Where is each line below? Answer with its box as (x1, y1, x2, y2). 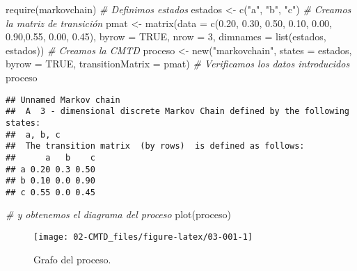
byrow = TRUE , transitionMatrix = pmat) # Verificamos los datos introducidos (6, 56, 350, 71)
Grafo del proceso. (33, 252, 111, 266)
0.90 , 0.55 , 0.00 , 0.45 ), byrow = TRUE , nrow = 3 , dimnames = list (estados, (6, 29, 326, 44)
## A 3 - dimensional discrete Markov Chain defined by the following (6, 106, 349, 117)
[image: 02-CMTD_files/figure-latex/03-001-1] (33, 232, 253, 243)
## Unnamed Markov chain (6, 95, 120, 105)
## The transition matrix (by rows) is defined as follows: (6, 141, 305, 151)
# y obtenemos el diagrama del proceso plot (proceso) (6, 207, 231, 222)
